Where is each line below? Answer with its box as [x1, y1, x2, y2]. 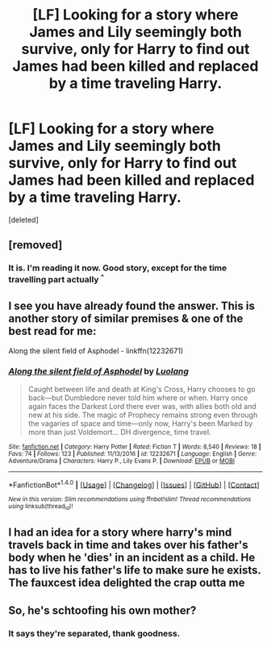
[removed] [8, 238, 63, 252]
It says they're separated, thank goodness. [8, 628, 181, 639]
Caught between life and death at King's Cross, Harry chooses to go [27, 384, 256, 394]
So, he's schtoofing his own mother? [8, 603, 197, 617]
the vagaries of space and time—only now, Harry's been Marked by [27, 418, 253, 428]
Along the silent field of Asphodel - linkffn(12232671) [8, 345, 184, 356]
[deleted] [8, 215, 39, 224]
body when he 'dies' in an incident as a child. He [8, 551, 256, 565]
